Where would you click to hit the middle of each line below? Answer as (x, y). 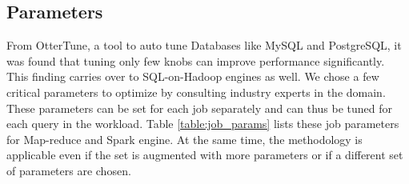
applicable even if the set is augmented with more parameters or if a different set (205, 155)
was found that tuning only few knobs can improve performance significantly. (196, 60)
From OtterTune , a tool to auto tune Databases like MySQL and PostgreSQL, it (204, 45)
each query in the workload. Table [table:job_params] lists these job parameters (203, 124)
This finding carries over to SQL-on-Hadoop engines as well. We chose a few (193, 76)
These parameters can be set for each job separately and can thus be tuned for (199, 108)
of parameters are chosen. (69, 170)
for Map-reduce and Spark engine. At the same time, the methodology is (184, 139)
